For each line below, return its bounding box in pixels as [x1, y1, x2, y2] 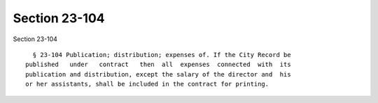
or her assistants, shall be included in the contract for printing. [25, 80, 269, 88]
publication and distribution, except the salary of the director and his [25, 70, 291, 78]
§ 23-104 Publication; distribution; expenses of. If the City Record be [32, 51, 291, 58]
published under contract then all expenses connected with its [25, 61, 291, 69]
